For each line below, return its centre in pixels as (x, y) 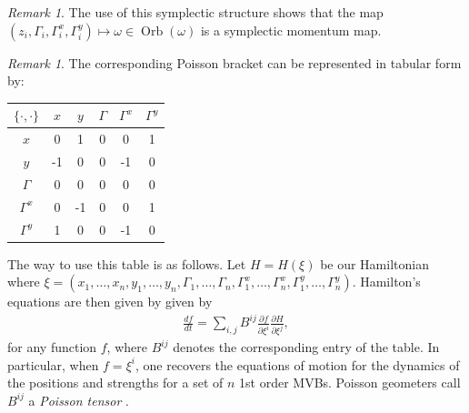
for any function (52, 347)
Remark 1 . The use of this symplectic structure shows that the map (195, 12)
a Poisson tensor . (79, 400)
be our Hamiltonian (374, 263)
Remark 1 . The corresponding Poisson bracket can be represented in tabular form (234, 62)
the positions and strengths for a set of (115, 383)
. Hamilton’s (386, 282)
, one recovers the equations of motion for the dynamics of (297, 364)
